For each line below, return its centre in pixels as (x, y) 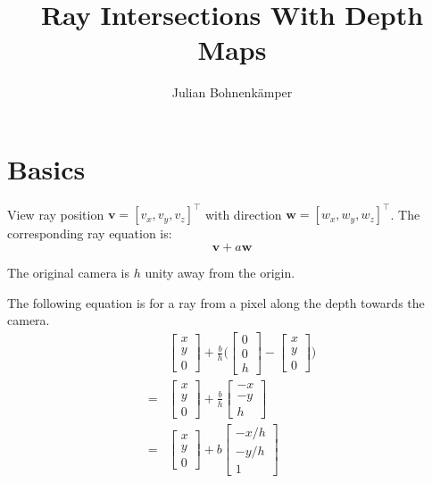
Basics (46, 168)
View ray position (56, 214)
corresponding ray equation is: (90, 233)
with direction (243, 214)
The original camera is (69, 272)
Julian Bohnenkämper (232, 92)
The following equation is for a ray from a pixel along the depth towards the (216, 302)
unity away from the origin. (220, 272)
